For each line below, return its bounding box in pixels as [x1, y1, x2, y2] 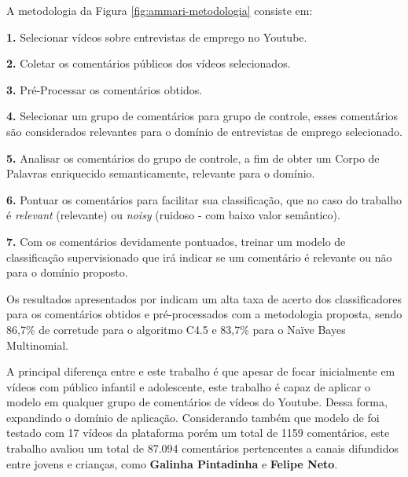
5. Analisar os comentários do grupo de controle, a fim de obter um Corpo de [6, 149, 380, 166]
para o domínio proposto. [6, 264, 128, 281]
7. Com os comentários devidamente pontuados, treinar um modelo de [6, 233, 346, 249]
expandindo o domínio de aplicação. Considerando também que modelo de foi [6, 409, 380, 425]
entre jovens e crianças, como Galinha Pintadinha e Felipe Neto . [6, 455, 338, 471]
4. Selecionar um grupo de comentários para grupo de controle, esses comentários [6, 108, 399, 124]
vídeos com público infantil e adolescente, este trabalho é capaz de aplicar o [6, 378, 371, 394]
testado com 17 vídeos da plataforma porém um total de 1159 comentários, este [6, 424, 390, 441]
